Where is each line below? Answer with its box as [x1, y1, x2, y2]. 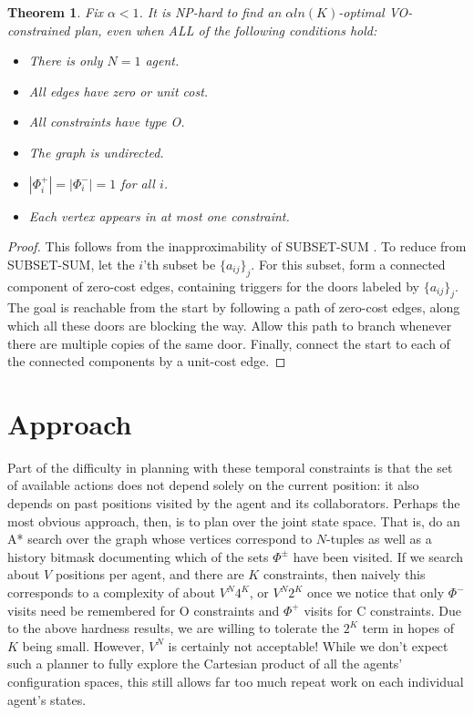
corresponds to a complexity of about [7, 583, 216, 601]
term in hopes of [362, 618, 454, 638]
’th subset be [143, 254, 216, 273]
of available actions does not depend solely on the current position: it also [7, 475, 419, 495]
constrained [7, 20, 70, 39]
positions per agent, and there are [55, 565, 244, 584]
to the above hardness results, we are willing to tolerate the [7, 618, 340, 638]
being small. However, [22, 636, 145, 655]
